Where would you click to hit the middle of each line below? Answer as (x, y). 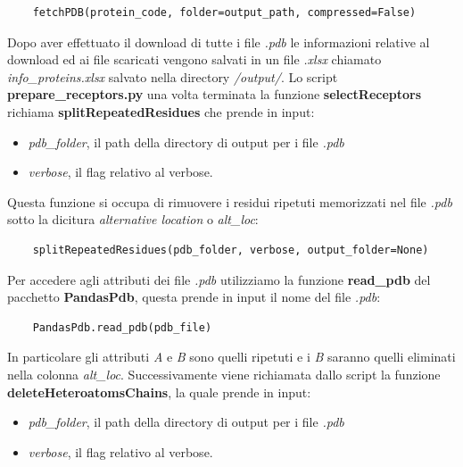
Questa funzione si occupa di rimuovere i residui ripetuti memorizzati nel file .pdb (230, 201)
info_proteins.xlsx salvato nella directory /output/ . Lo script (173, 76)
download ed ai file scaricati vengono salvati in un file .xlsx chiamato (194, 59)
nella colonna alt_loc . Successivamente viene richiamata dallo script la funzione (224, 374)
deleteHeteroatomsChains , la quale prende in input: (159, 392)
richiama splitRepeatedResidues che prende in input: (161, 111)
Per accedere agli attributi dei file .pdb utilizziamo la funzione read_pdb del (219, 279)
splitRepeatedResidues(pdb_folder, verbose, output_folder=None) (231, 250)
